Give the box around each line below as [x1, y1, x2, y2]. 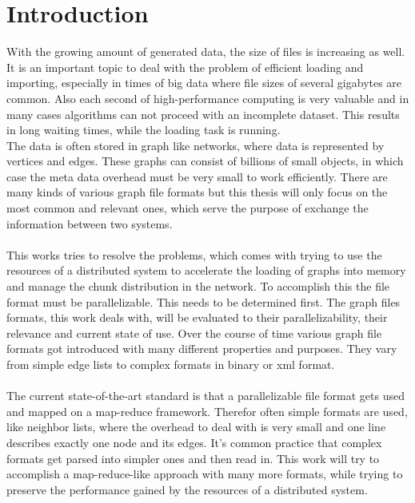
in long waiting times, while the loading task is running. [6, 121, 281, 138]
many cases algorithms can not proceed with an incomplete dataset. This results [6, 105, 400, 122]
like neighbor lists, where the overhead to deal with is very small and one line [6, 418, 386, 435]
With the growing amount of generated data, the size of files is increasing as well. [6, 43, 405, 60]
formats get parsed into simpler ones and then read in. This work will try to [6, 450, 380, 466]
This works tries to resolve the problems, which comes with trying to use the [6, 246, 382, 263]
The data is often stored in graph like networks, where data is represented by [6, 137, 385, 153]
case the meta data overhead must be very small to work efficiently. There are [6, 168, 388, 184]
